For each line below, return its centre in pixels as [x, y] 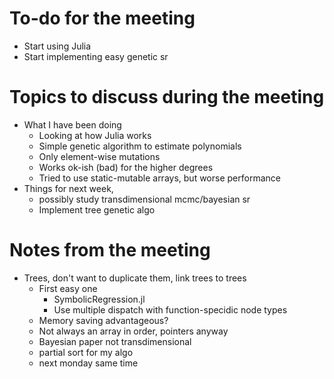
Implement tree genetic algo [97, 209]
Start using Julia [57, 46]
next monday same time [88, 363]
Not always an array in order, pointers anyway [133, 331]
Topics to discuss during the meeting [167, 97]
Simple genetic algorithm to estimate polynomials [140, 146]
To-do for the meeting [102, 18]
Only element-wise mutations [99, 156]
